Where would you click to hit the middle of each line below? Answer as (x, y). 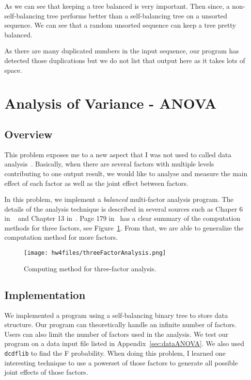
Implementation (45, 294)
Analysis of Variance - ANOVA (110, 103)
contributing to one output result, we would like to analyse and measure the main (126, 173)
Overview (29, 134)
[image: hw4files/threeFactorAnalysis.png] (95, 253)
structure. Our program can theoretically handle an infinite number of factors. (120, 324)
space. (13, 70)
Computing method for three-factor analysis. (90, 268)
